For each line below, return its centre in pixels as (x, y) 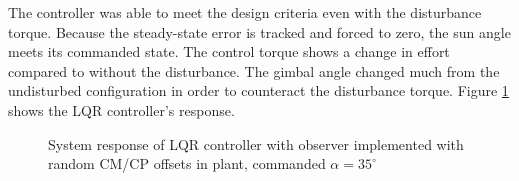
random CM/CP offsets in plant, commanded (187, 163)
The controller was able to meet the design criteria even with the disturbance (245, 12)
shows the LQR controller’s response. (121, 109)
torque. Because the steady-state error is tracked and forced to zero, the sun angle (259, 31)
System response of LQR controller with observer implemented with (256, 143)
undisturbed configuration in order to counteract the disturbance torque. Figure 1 (258, 90)
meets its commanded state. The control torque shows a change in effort (229, 51)
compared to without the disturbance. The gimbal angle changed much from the (254, 70)
